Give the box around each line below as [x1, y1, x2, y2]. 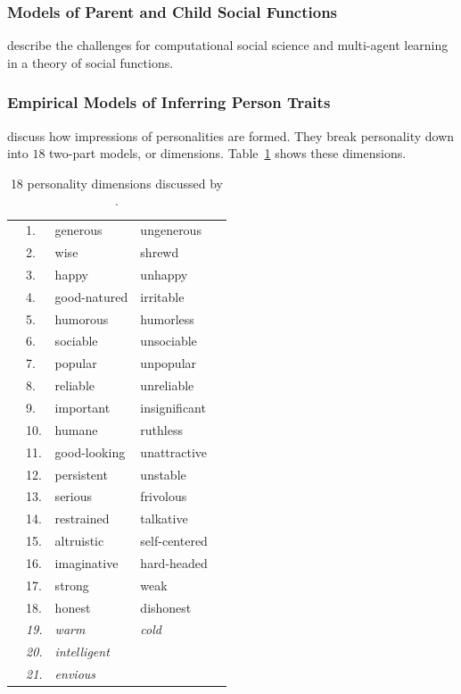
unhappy [140, 264, 188, 283]
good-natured [54, 287, 128, 305]
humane [54, 420, 98, 439]
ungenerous [140, 221, 202, 239]
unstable [140, 464, 186, 483]
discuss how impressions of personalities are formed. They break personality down [7, 126, 455, 145]
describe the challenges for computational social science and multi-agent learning [7, 36, 449, 54]
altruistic [54, 531, 104, 550]
